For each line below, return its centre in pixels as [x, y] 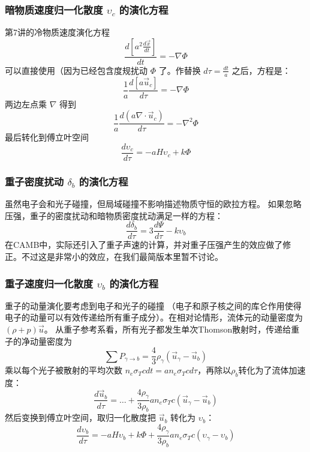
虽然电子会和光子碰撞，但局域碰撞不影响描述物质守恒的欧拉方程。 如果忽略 [153, 204]
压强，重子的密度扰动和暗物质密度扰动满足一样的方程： [114, 215]
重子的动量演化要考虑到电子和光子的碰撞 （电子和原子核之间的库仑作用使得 [153, 305]
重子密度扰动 [34, 181]
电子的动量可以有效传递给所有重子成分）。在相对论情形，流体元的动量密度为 [154, 317]
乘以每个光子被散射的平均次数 [64, 370]
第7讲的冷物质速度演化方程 [57, 32]
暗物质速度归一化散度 [54, 9]
